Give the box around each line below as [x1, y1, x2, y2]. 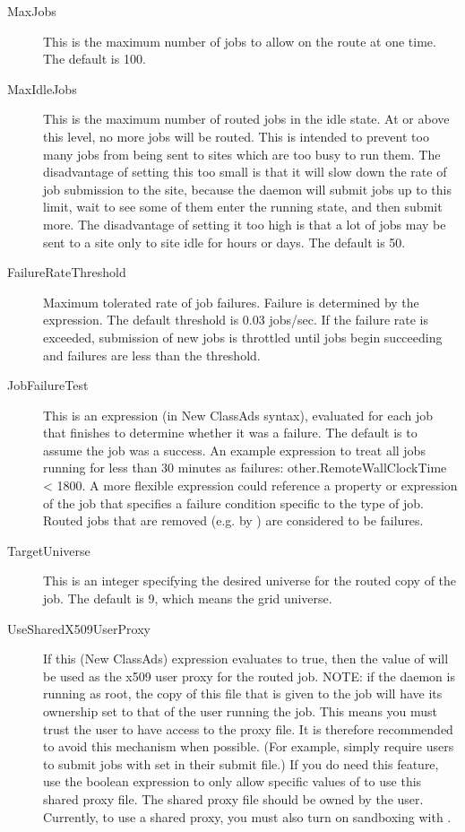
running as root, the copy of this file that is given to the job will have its [43, 684, 443, 703]
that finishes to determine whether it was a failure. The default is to [43, 423, 418, 442]
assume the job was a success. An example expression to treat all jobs [43, 440, 426, 459]
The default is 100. [43, 49, 146, 68]
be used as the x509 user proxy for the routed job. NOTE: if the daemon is [43, 666, 455, 685]
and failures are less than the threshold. [43, 345, 261, 364]
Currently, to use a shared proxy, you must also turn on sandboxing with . [43, 807, 452, 826]
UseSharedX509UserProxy [7, 619, 151, 637]
